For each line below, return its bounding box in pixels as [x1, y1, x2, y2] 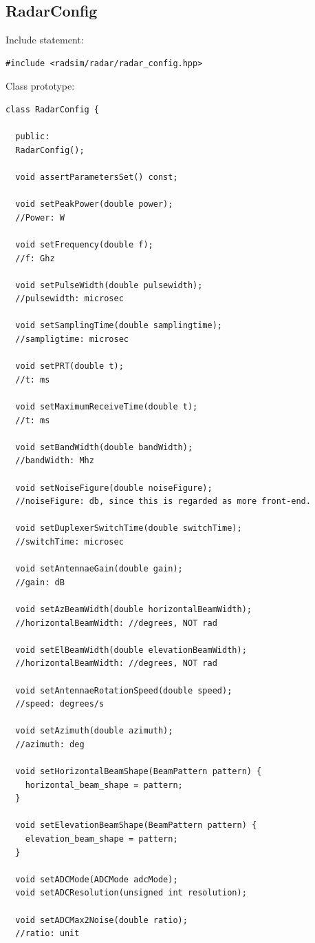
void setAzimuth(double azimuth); [15, 726, 173, 736]
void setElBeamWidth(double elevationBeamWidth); [15, 645, 247, 655]
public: [15, 132, 50, 142]
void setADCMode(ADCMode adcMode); [15, 874, 178, 884]
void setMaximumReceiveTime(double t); [15, 402, 198, 412]
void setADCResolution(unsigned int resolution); [15, 888, 247, 898]
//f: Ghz [15, 253, 55, 263]
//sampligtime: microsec [15, 334, 129, 345]
